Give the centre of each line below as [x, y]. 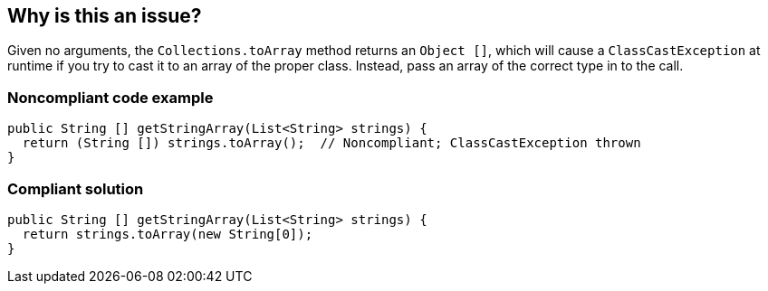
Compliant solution [76, 188]
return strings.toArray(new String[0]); [168, 234]
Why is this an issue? [105, 16]
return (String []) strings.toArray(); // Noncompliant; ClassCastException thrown [331, 143]
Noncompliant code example [110, 97]
